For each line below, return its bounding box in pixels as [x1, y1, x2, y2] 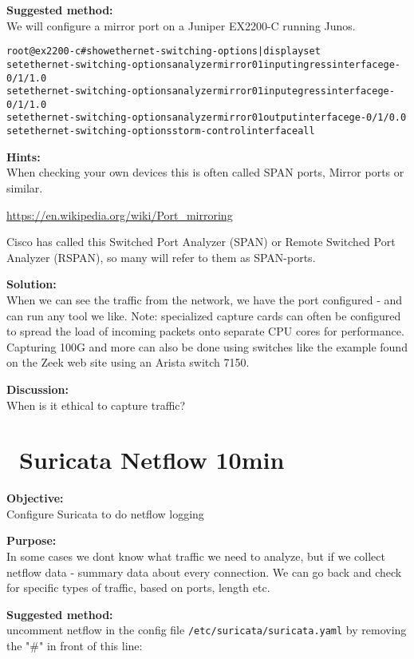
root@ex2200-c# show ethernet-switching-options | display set [6, 46, 321, 58]
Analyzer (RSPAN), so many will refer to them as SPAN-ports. [6, 248, 316, 265]
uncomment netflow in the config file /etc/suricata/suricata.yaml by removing [6, 621, 407, 638]
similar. [6, 179, 43, 196]
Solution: [6, 276, 57, 292]
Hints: [6, 148, 41, 165]
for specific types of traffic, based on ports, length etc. [6, 579, 270, 596]
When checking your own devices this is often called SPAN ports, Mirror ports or [6, 164, 404, 181]
